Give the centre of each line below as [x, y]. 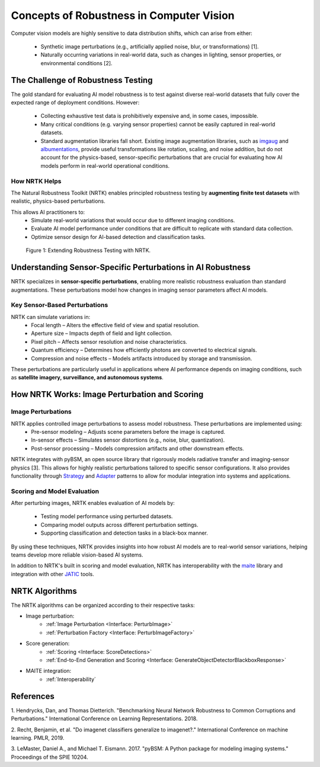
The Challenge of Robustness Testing [82, 80]
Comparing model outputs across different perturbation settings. [119, 525]
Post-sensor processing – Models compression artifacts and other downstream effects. [137, 448]
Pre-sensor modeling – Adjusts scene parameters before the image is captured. [128, 432]
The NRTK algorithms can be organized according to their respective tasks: [103, 605]
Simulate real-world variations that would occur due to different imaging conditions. [133, 220]
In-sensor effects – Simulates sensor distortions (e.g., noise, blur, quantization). [128, 440]
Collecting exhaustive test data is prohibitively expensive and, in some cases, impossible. [150, 116]
